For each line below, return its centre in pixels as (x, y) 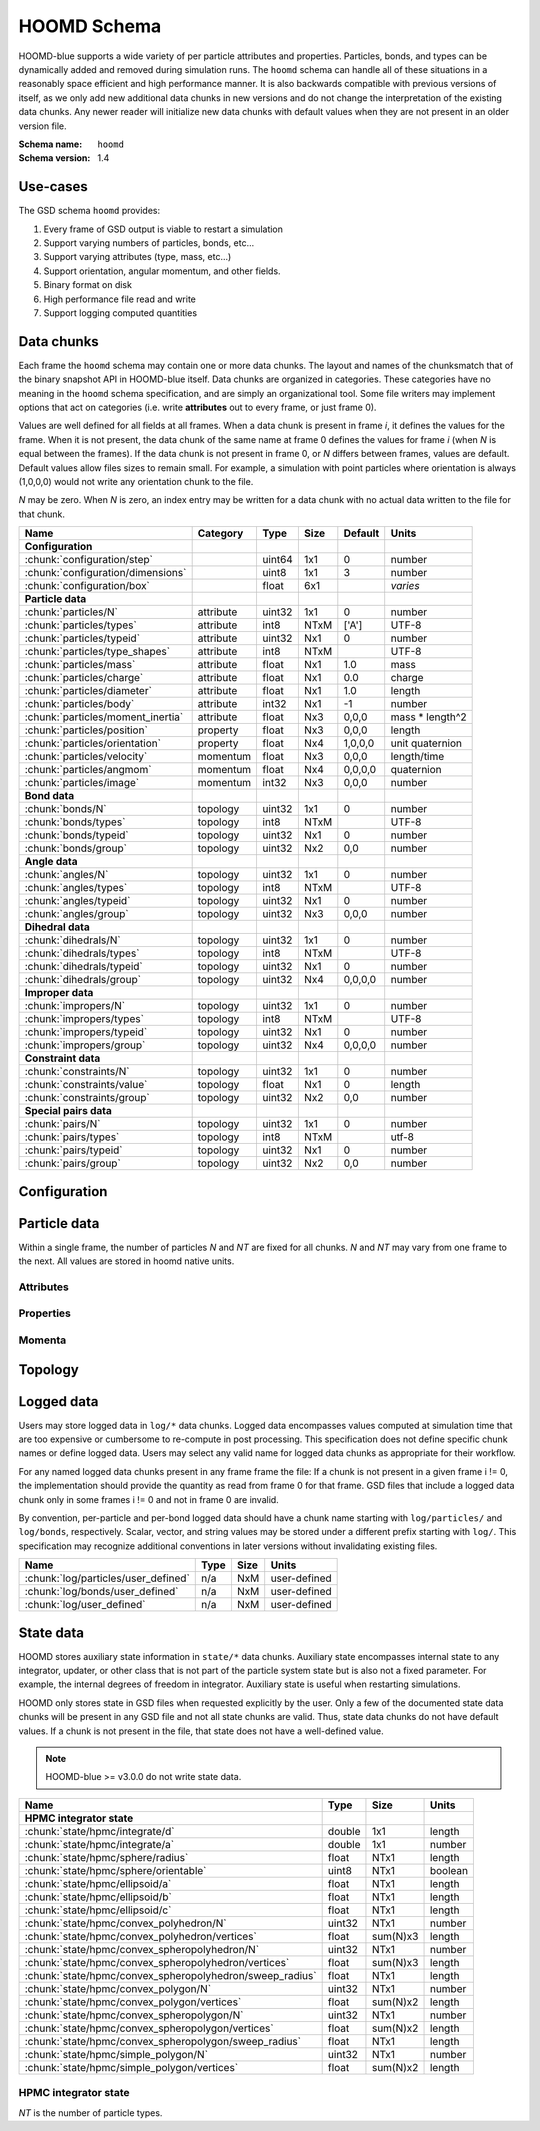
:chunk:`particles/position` (86, 730)
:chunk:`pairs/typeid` (73, 1150)
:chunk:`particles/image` (82, 783)
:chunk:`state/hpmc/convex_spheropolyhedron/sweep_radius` (170, 1975)
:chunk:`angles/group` (76, 914)
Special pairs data (68, 1111)
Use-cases (53, 186)
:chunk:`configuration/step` (89, 560)
